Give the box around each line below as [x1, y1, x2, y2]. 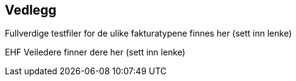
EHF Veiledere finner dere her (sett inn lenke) [5, 47, 185, 58]
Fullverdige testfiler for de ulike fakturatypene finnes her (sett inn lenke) [5, 28, 292, 39]
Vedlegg [5, 2, 57, 18]
